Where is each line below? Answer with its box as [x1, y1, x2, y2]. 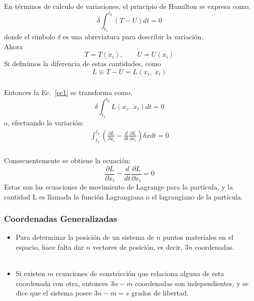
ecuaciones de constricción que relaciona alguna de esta [56, 268, 224, 279]
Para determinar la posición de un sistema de [15, 232, 154, 242]
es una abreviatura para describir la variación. [63, 31, 204, 42]
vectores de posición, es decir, [93, 242, 183, 252]
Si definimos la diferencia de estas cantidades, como [4, 58, 161, 69]
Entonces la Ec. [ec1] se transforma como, [4, 87, 132, 97]
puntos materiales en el [162, 232, 234, 242]
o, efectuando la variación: [4, 117, 84, 128]
